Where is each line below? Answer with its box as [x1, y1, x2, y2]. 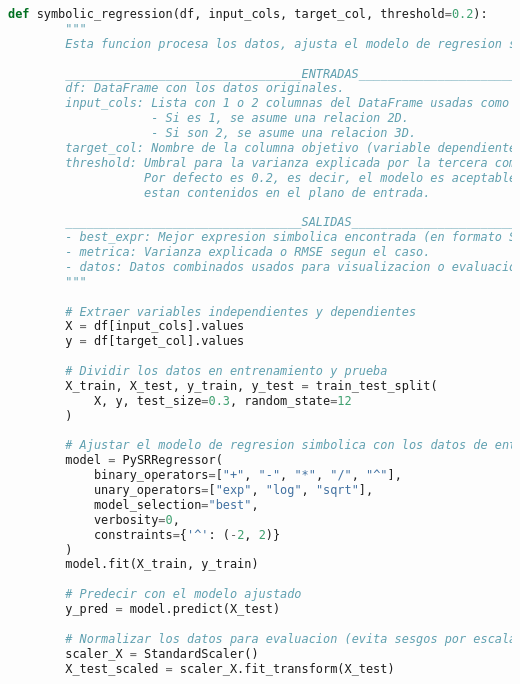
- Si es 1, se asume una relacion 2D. [151, 111, 409, 126]
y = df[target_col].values [65, 334, 245, 349]
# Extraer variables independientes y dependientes [65, 304, 417, 319]
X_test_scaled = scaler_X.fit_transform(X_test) [65, 661, 395, 676]
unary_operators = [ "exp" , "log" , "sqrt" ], [93, 483, 374, 497]
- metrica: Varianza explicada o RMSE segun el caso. [65, 245, 431, 259]
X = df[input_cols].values [65, 319, 245, 334]
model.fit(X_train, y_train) [65, 557, 259, 572]
